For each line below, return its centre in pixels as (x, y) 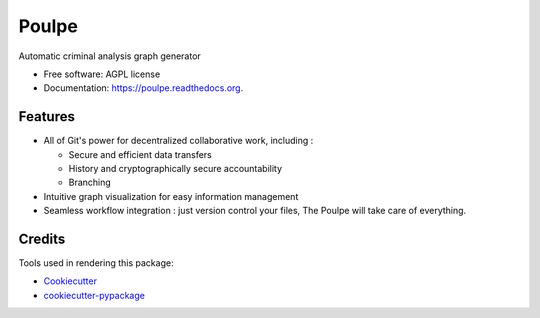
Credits (42, 239)
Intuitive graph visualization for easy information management (171, 196)
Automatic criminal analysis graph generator (110, 56)
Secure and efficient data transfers (140, 154)
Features (46, 116)
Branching (90, 182)
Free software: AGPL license (102, 74)
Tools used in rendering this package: (96, 263)
